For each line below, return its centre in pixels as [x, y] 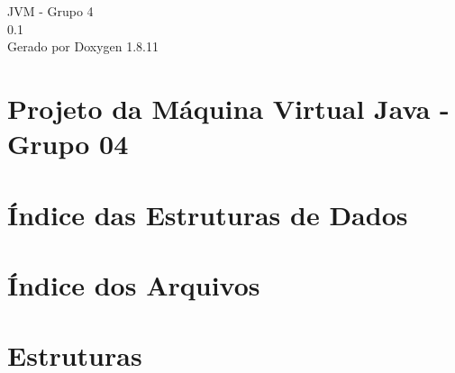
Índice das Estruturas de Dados [208, 214]
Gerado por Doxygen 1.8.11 [83, 46]
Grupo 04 [68, 144]
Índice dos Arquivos [134, 284]
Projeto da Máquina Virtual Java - [228, 108]
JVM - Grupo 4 [50, 11]
